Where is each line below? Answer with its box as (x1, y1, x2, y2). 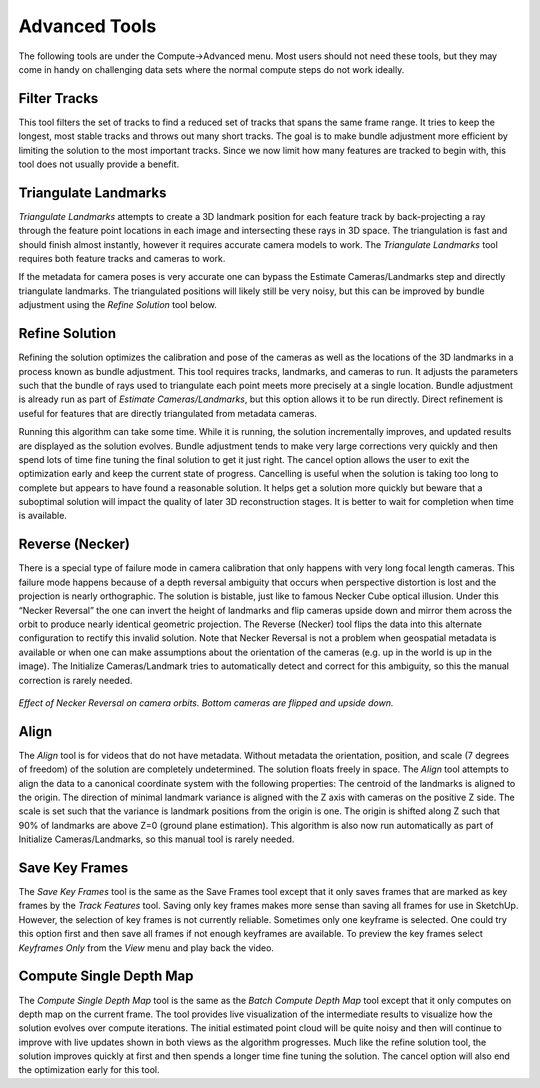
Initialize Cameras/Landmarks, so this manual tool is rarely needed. (18, 833, 295, 845)
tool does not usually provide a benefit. (18, 158, 180, 170)
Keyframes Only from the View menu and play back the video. (18, 941, 275, 954)
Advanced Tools (18, 15, 157, 37)
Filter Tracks (18, 90, 99, 107)
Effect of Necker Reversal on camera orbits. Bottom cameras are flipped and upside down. (18, 696, 394, 709)
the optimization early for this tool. (18, 1064, 160, 1076)
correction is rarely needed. (18, 674, 133, 686)
